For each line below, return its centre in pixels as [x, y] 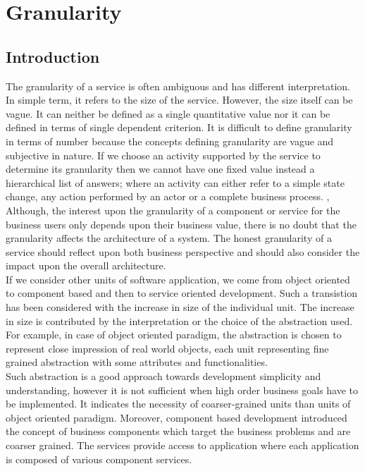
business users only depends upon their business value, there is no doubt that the [181, 224]
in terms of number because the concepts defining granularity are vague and [170, 141]
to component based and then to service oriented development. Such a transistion [181, 293]
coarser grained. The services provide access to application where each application [182, 445]
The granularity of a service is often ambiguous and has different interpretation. [178, 86]
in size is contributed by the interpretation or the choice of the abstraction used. [179, 320]
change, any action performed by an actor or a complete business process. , [168, 196]
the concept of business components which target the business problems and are [178, 431]
